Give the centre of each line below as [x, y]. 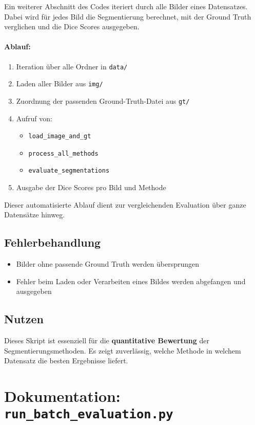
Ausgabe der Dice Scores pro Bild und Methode [91, 187]
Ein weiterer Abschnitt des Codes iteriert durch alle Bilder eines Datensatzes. [126, 6]
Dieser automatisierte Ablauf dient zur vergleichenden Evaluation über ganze [125, 204]
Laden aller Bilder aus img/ [60, 84]
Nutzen [24, 319]
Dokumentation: [62, 396]
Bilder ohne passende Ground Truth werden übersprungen [108, 264]
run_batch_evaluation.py [89, 414]
